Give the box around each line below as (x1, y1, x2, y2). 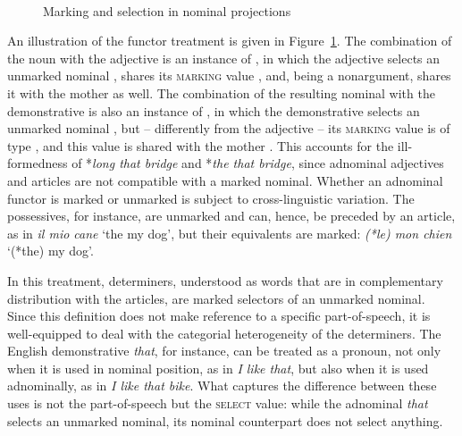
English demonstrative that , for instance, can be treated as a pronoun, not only (7, 341, 441, 360)
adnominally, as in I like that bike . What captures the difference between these (7, 376, 437, 395)
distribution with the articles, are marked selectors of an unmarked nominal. (7, 289, 425, 307)
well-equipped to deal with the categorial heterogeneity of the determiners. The (7, 323, 441, 342)
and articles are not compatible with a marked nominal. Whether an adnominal (7, 171, 443, 189)
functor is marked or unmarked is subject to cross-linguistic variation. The (7, 189, 415, 207)
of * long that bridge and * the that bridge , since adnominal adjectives (71, 154, 444, 172)
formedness (7, 154, 68, 172)
